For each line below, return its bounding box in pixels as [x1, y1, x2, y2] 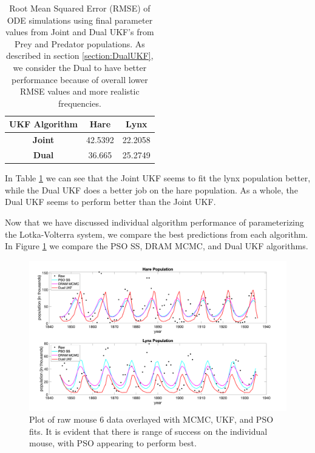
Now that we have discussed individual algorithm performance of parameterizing [5, 215, 304, 228]
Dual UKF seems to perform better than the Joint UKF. [5, 195, 216, 208]
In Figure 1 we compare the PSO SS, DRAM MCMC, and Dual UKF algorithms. [5, 240, 308, 252]
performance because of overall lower [12, 73, 148, 86]
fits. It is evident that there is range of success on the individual [29, 424, 268, 437]
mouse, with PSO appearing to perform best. [29, 437, 197, 449]
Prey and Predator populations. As [14, 37, 145, 50]
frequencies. [58, 96, 101, 109]
